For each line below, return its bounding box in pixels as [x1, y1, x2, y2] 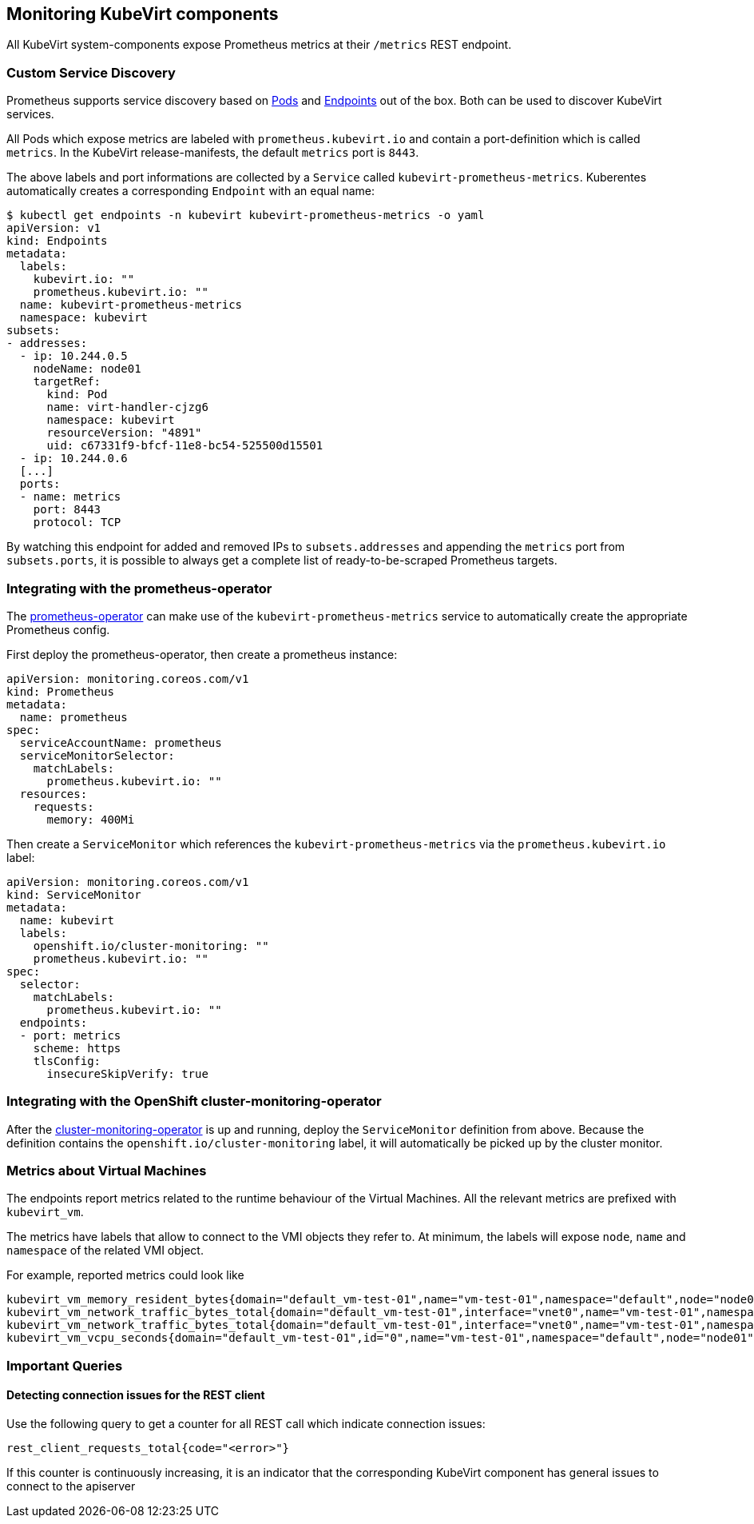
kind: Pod [46, 388, 108, 401]
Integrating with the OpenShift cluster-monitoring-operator [6, 1093, 382, 1110]
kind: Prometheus [6, 684, 114, 698]
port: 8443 [33, 503, 101, 517]
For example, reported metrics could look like [6, 1268, 244, 1283]
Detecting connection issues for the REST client [6, 1388, 265, 1402]
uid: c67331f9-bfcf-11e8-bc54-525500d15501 [46, 439, 323, 453]
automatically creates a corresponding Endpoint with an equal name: [6, 184, 375, 198]
